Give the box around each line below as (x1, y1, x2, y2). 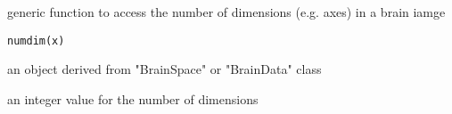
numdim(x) (7, 34, 65, 47)
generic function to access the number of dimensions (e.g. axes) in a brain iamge (7, 3, 446, 20)
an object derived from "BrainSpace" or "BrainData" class (7, 60, 322, 78)
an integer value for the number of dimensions (7, 89, 259, 108)
